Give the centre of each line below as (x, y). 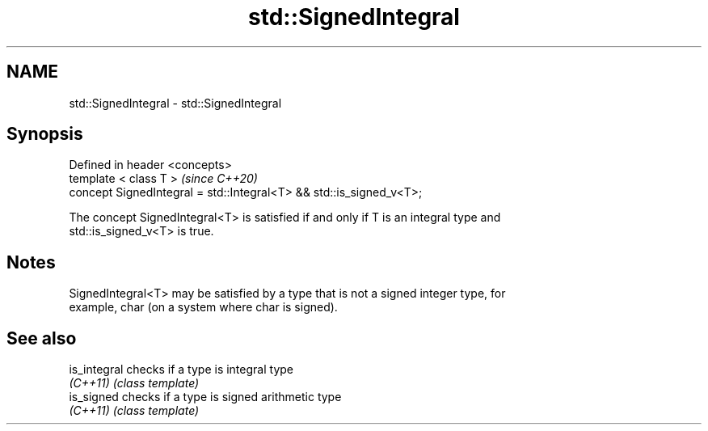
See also (42, 338)
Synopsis (45, 134)
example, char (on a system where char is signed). (203, 307)
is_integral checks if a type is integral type (181, 370)
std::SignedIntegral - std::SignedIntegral (175, 103)
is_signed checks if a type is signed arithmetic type (205, 397)
